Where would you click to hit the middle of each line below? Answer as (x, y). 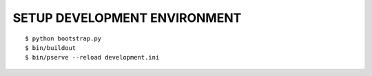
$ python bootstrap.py (63, 38)
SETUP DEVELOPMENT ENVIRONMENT (127, 18)
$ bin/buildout (51, 48)
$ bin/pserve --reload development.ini (92, 58)
